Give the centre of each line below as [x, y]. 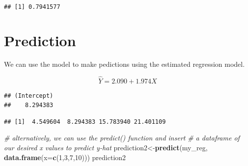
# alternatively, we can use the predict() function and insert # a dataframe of [122, 138]
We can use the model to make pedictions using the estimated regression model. [124, 64]
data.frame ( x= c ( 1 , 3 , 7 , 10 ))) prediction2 [65, 157]
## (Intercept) [29, 96]
